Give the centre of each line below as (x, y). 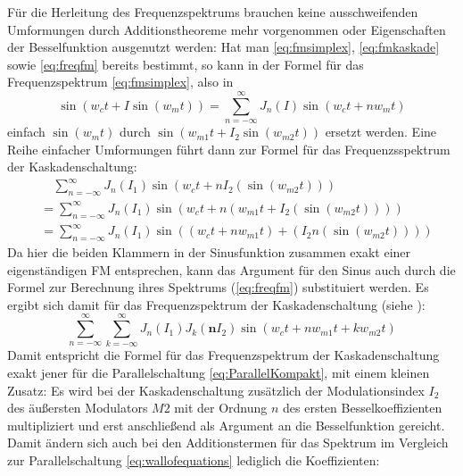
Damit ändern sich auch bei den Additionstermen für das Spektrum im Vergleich (228, 443)
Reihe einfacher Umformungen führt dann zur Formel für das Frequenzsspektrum (229, 149)
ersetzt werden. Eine (381, 132)
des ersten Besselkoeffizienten (363, 408)
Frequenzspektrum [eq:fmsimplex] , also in (120, 82)
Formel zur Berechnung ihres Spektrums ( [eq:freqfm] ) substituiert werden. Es (218, 287)
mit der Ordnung (221, 408)
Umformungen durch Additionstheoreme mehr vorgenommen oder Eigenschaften (227, 29)
